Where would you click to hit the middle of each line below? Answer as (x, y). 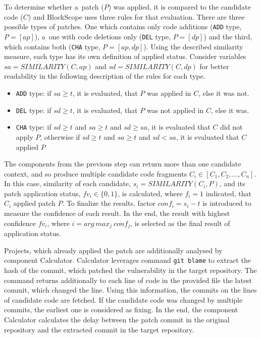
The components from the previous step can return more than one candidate (123, 164)
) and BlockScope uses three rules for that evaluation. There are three (136, 16)
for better (214, 66)
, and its (232, 183)
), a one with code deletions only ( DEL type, (103, 36)
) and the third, (228, 36)
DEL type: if (34, 110)
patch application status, (42, 193)
